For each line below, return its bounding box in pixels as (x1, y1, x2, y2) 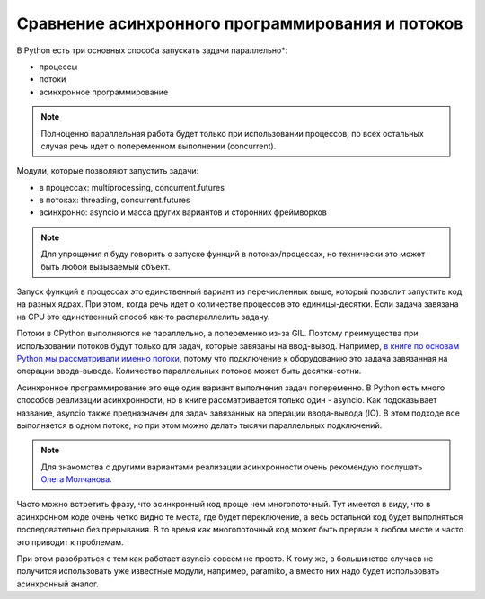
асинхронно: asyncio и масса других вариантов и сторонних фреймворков (39, 207, 327, 218)
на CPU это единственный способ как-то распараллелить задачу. (16, 311, 270, 322)
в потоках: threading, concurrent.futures (39, 194, 190, 206)
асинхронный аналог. (16, 578, 99, 589)
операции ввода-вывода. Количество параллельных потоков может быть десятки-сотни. (16, 365, 362, 377)
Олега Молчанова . (40, 474, 112, 485)
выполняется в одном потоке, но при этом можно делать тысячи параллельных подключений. (16, 419, 383, 431)
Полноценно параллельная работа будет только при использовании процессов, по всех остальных (40, 128, 424, 139)
